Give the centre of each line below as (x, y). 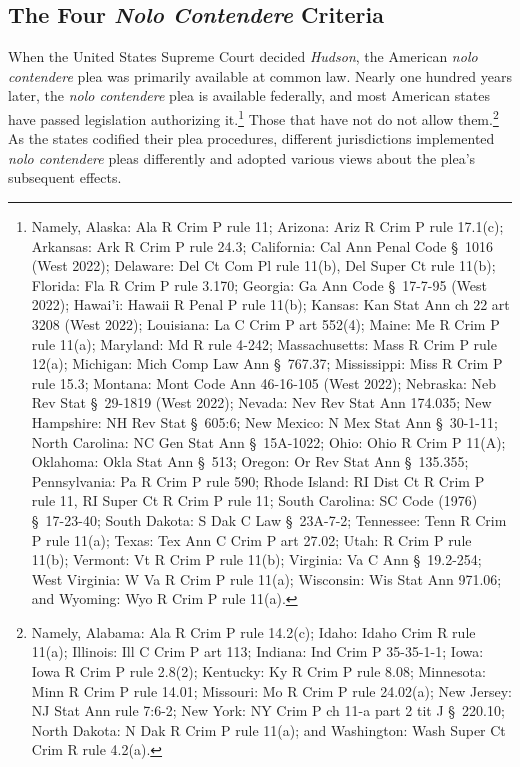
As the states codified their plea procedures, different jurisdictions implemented (251, 138)
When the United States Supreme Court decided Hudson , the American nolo (243, 56)
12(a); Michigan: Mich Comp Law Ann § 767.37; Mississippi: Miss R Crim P (267, 363)
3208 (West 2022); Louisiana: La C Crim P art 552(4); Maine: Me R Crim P (265, 323)
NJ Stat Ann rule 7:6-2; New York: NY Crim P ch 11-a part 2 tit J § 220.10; (268, 710)
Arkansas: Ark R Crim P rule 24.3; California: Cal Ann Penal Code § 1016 (262, 245)
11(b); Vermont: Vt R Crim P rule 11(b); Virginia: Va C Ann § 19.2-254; (256, 559)
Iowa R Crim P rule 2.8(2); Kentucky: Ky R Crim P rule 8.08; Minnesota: (258, 671)
